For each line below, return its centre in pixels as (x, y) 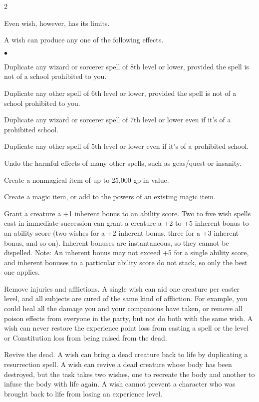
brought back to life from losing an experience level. (83, 393)
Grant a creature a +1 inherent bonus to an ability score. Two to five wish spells (128, 213)
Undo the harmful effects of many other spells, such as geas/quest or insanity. (123, 163)
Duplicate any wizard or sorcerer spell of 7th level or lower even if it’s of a (118, 120)
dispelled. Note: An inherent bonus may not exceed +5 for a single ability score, (127, 252)
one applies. (22, 272)
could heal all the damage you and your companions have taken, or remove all (123, 308)
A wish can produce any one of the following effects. (84, 40)
